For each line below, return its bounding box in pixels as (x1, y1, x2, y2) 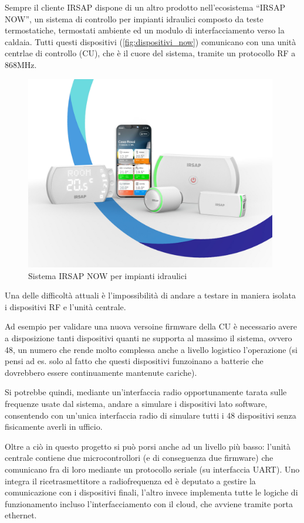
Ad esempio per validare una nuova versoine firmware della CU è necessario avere (5, 320, 297, 332)
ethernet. (5, 509, 37, 521)
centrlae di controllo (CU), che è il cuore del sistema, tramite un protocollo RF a (5, 47, 296, 59)
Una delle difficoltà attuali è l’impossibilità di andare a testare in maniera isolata (5, 289, 296, 301)
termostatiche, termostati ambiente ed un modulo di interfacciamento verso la (5, 24, 285, 36)
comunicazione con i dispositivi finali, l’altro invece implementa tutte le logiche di (5, 486, 298, 498)
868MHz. (5, 58, 37, 70)
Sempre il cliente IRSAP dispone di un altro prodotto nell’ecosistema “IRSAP (5, 1, 285, 13)
